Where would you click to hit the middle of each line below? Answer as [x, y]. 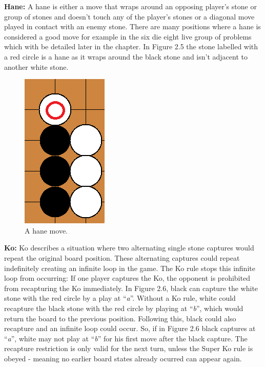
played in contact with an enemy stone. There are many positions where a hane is [132, 26]
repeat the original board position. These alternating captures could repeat [122, 257]
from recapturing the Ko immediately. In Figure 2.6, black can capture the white [131, 288]
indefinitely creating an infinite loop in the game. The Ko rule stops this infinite [130, 268]
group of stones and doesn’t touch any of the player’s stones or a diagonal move [129, 16]
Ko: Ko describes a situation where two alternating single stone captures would [129, 248]
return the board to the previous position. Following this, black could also [120, 318]
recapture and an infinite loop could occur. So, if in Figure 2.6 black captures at [130, 328]
